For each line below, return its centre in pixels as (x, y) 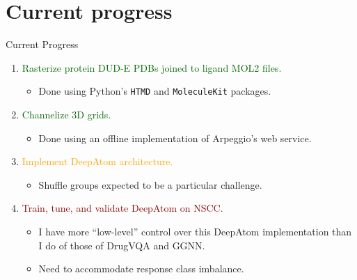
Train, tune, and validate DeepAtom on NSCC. (122, 208)
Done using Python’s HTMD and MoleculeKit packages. (155, 91)
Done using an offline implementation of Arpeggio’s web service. (175, 138)
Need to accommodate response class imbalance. (141, 269)
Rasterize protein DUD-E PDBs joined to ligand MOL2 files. (152, 67)
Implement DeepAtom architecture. (97, 161)
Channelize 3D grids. (66, 114)
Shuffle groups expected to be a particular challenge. (150, 184)
